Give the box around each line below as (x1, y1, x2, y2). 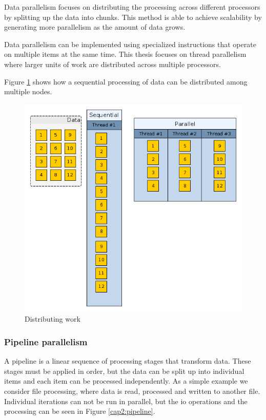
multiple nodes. (4, 86, 52, 97)
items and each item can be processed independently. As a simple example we (4, 375, 248, 386)
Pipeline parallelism (4, 335, 88, 348)
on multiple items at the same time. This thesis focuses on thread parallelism (4, 49, 247, 59)
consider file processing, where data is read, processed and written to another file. (4, 385, 260, 396)
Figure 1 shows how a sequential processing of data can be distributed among (4, 76, 248, 87)
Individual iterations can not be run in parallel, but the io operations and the (4, 395, 248, 406)
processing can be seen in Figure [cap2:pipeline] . (4, 406, 155, 416)
